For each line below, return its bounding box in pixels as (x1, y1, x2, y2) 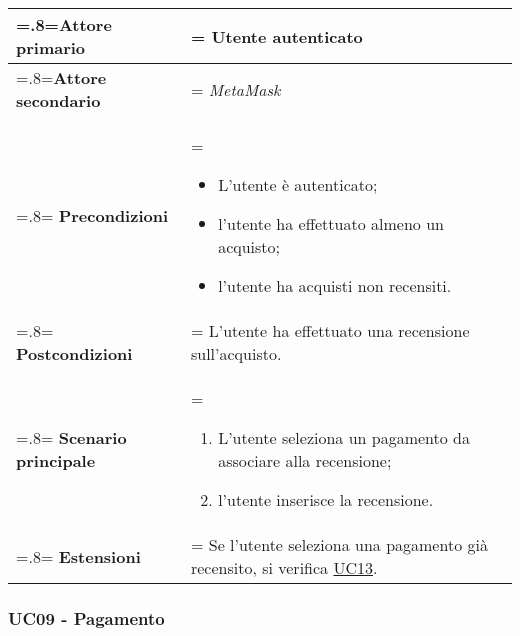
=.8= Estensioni (16, 544, 141, 568)
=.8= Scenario (16, 426, 127, 449)
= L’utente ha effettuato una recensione (190, 319, 470, 342)
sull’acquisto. (190, 342, 282, 365)
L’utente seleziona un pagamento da (218, 426, 470, 449)
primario (16, 36, 86, 59)
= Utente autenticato (190, 24, 363, 48)
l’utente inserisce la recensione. (218, 488, 434, 511)
